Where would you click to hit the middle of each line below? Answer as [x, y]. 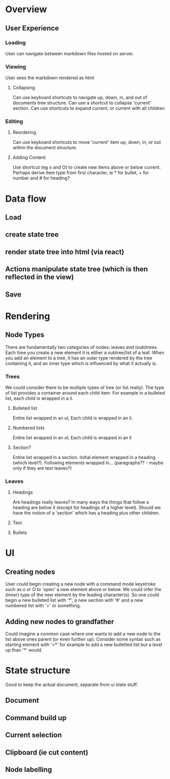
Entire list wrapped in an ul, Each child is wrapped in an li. [73, 418]
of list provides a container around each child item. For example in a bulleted [85, 393]
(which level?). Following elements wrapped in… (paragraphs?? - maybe [88, 463]
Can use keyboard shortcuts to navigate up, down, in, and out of [80, 98]
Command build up [36, 718]
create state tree [32, 235]
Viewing [16, 67]
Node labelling [29, 770]
